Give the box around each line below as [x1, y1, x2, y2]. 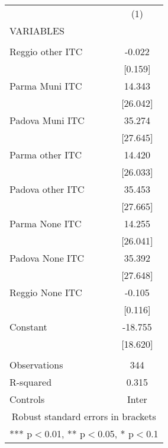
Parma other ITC [9, 148, 82, 161]
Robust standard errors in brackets [11, 409, 156, 423]
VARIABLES [9, 24, 64, 37]
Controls [9, 392, 45, 406]
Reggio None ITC [9, 285, 82, 299]
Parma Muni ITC [9, 79, 82, 93]
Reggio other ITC [9, 45, 83, 58]
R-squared [9, 375, 52, 389]
